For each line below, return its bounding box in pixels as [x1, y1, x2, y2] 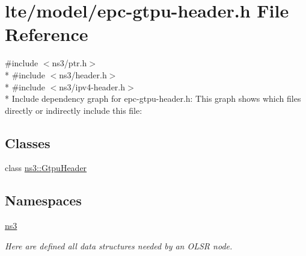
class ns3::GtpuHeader [5, 161, 87, 174]
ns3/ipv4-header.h [59, 80, 126, 93]
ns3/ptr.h [52, 57, 87, 69]
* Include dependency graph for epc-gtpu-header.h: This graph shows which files [5, 92, 301, 105]
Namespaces [5, 191, 82, 210]
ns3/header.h [59, 68, 107, 81]
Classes [5, 133, 50, 152]
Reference [5, 22, 88, 46]
